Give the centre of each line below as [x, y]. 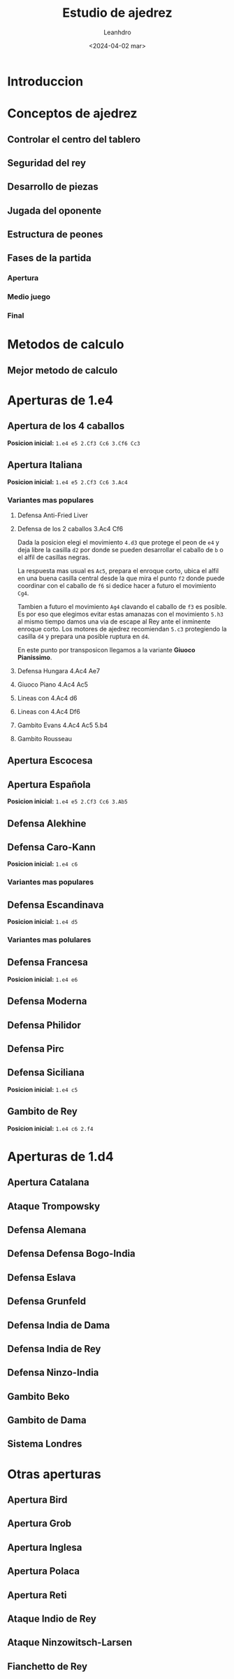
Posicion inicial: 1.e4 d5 [43, 922]
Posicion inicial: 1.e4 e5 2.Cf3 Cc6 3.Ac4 [67, 482]
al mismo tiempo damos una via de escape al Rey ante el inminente [114, 621]
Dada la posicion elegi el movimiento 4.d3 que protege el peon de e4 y [118, 542]
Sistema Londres [45, 1444]
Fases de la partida [50, 258]
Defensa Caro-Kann [52, 847]
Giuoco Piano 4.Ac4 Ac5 [53, 684]
